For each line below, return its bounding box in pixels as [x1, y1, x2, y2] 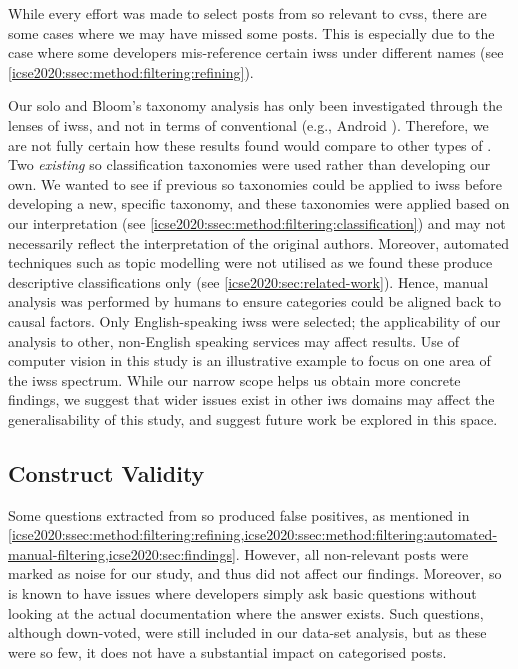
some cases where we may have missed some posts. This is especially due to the [8, 22, 495, 43]
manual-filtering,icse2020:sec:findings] [8, 543, 236, 564]
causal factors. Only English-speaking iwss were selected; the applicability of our [8, 310, 501, 331]
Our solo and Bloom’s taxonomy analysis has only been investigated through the [8, 95, 503, 116]
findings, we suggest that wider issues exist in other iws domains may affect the [8, 389, 495, 410]
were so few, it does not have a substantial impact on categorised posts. [8, 641, 447, 662]
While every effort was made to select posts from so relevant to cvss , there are [8, 3, 487, 23]
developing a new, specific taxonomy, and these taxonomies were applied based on [8, 193, 510, 214]
